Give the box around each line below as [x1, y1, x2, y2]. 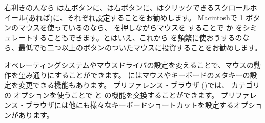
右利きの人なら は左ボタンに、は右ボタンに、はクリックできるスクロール [4, 2, 250, 12]
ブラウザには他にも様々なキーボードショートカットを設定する [25, 99, 234, 110]
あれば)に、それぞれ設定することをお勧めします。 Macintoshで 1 [28, 12, 243, 23]
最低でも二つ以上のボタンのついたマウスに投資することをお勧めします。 [18, 42, 262, 53]
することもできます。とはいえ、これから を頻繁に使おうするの [32, 32, 242, 43]
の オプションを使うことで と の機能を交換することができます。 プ [4, 89, 228, 100]
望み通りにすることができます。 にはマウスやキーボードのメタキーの [18, 69, 250, 80]
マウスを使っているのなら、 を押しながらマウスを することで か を [18, 22, 243, 33]
